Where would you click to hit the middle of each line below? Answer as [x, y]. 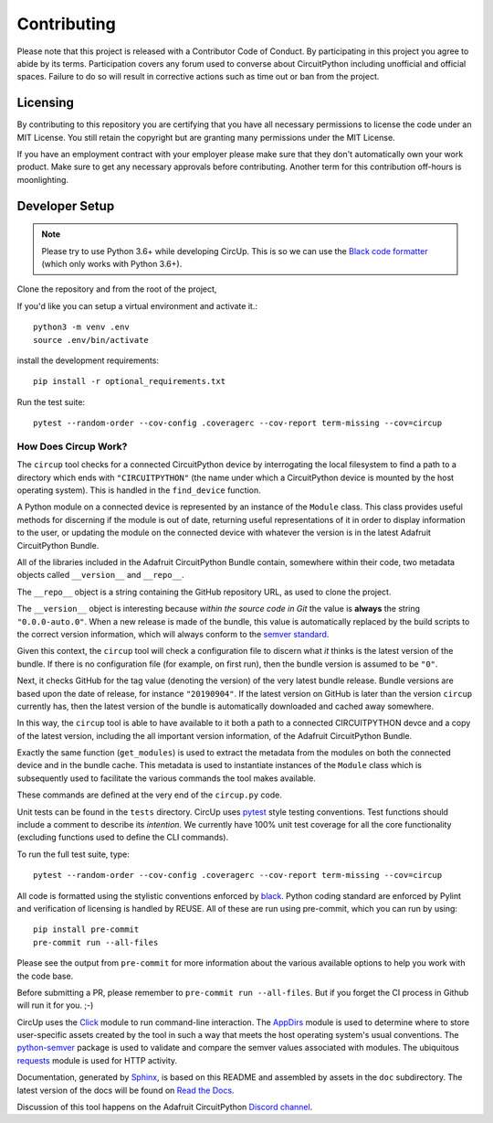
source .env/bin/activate [91, 340]
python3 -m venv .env [81, 327]
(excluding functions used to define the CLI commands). [122, 838]
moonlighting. [42, 179]
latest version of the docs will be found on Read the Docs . [126, 1090]
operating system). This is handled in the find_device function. [139, 490]
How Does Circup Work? [72, 446]
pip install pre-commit [86, 930]
